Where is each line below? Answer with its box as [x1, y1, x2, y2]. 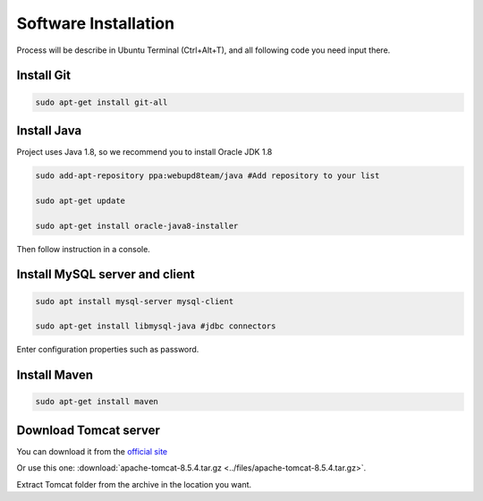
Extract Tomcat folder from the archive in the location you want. [16, 479, 252, 489]
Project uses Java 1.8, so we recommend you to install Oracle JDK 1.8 [16, 147, 273, 157]
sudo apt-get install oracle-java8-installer [35, 220, 239, 231]
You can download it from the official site [16, 446, 168, 456]
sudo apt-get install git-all [35, 97, 168, 107]
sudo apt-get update [35, 195, 125, 206]
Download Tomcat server [16, 422, 161, 437]
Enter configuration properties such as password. [16, 344, 199, 355]
